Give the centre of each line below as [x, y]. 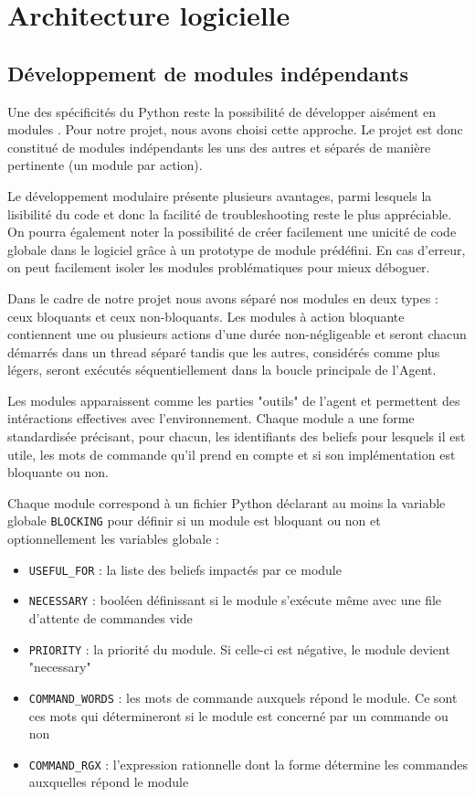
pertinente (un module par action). [105, 165]
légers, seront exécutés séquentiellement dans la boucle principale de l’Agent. [222, 370]
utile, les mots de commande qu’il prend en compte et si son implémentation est [232, 454]
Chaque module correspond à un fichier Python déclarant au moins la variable [227, 502]
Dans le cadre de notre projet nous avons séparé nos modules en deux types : [223, 298]
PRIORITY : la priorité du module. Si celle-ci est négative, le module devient [239, 648]
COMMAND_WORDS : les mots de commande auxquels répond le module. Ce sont [243, 697]
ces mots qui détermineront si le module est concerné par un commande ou [238, 715]
